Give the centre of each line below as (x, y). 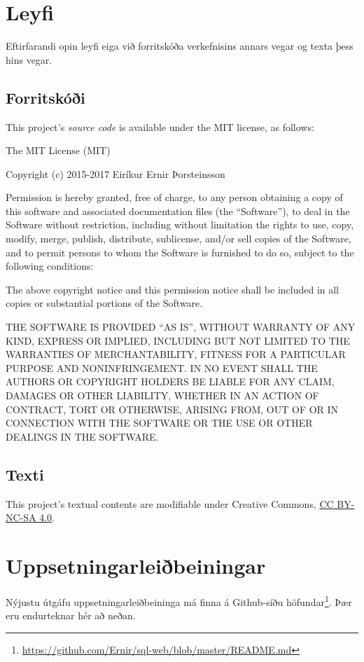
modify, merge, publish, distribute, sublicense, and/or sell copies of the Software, (178, 239)
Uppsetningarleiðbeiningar (136, 565)
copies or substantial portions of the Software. (104, 303)
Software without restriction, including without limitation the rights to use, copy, (180, 225)
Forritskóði (45, 97)
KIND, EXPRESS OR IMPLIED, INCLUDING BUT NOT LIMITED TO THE (178, 340)
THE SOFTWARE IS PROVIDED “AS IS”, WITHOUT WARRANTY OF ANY (181, 327)
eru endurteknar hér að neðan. (71, 615)
